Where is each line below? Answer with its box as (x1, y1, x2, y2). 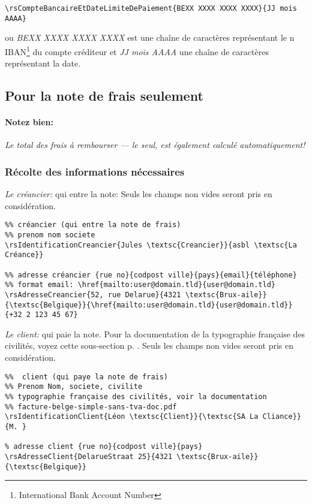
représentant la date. (5, 57, 81, 70)
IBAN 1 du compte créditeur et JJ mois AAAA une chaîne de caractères (5, 43, 269, 58)
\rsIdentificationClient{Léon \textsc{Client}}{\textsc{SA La (5, 412, 259, 421)
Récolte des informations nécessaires (5, 164, 185, 179)
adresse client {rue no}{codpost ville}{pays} (13, 442, 203, 451)
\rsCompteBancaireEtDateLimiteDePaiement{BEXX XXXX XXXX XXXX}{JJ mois (5, 4, 297, 13)
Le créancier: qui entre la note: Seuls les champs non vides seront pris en (5, 188, 272, 200)
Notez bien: (5, 116, 54, 128)
